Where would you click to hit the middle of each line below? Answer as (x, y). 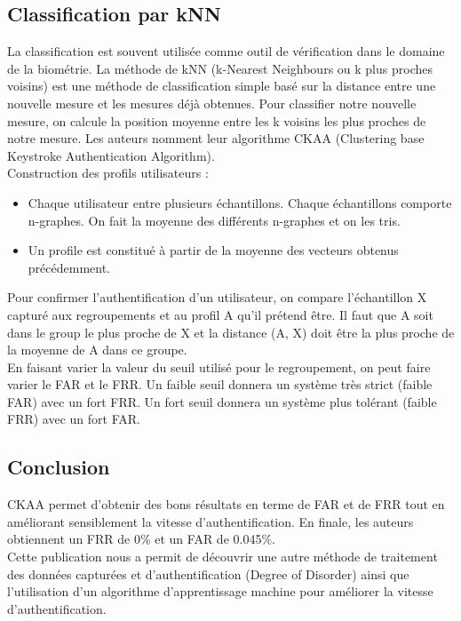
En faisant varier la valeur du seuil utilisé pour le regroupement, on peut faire (219, 366)
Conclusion (59, 467)
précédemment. (69, 267)
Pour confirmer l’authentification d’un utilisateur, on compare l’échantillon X (217, 297)
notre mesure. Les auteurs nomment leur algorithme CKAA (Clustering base (216, 138)
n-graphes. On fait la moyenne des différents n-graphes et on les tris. (214, 220)
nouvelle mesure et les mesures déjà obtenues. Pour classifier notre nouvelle (212, 103)
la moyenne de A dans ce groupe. (97, 350)
